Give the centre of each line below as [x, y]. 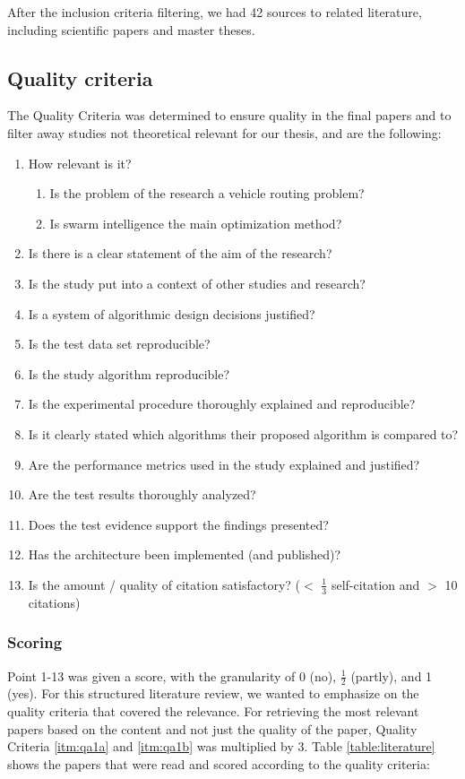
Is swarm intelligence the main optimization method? [196, 223]
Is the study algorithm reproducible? [129, 373]
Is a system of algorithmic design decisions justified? [172, 313]
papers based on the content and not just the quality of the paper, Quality [212, 728]
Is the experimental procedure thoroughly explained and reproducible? [222, 404]
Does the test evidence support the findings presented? [178, 524]
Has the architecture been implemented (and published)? [185, 554]
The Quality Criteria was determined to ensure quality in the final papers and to [229, 115]
